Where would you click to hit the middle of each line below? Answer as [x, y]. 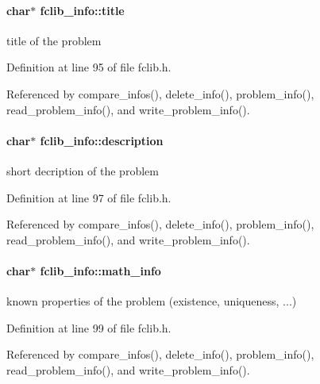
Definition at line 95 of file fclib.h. [89, 67]
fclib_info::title [82, 10]
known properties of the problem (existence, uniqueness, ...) [152, 301]
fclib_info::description [102, 140]
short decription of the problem [83, 170]
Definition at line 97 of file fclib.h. [89, 197]
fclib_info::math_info [100, 270]
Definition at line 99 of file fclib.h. [89, 327]
